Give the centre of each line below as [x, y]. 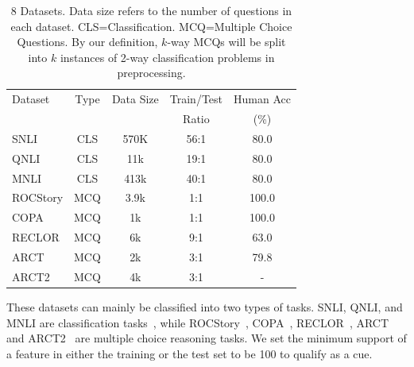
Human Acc [262, 99]
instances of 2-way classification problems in [167, 57]
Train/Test [196, 99]
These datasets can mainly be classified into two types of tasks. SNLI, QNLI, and [205, 306]
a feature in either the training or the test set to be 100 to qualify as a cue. [190, 353]
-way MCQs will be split [226, 42]
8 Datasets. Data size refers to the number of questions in [151, 10]
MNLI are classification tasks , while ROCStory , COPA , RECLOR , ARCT [198, 322]
